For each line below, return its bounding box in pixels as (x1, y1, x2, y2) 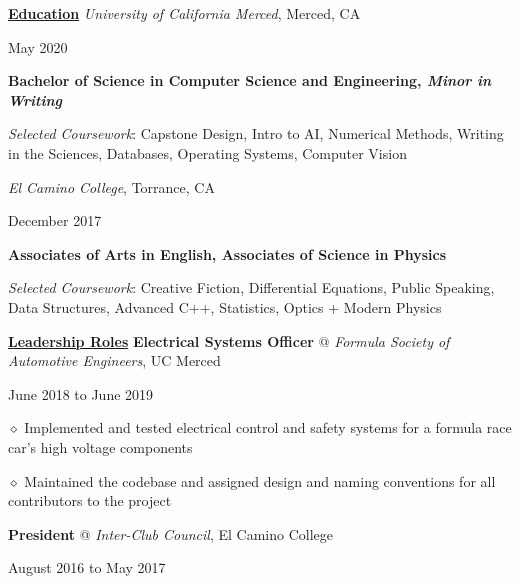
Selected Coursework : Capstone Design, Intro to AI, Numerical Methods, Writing (8, 123, 504, 144)
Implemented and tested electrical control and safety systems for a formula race (24, 417, 512, 438)
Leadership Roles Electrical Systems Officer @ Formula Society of (8, 330, 450, 351)
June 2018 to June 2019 (8, 383, 154, 404)
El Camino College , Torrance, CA (8, 176, 215, 197)
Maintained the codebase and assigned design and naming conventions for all (24, 470, 496, 491)
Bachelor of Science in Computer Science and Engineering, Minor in (8, 70, 492, 91)
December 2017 (8, 210, 102, 231)
